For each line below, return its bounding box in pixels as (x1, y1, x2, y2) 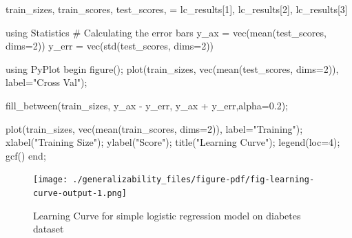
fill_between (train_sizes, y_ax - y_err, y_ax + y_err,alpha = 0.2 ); (6, 98, 288, 112)
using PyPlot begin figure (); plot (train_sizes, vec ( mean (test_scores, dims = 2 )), (6, 61, 339, 76)
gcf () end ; (6, 148, 46, 162)
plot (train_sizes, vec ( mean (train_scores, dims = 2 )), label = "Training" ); (6, 121, 303, 136)
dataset (33, 221, 64, 236)
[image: (33, 175, 68, 185)
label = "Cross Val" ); (6, 75, 87, 89)
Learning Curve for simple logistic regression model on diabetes (33, 208, 301, 222)
